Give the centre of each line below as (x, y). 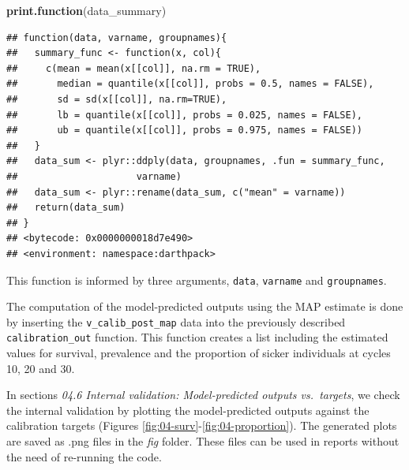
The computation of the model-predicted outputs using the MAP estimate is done (205, 306)
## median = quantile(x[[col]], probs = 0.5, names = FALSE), (190, 84)
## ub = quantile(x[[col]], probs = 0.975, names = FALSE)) (185, 131)
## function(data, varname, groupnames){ (117, 37)
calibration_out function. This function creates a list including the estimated (197, 337)
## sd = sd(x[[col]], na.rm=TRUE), (117, 99)
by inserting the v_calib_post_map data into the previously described (176, 321)
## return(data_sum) (66, 208)
